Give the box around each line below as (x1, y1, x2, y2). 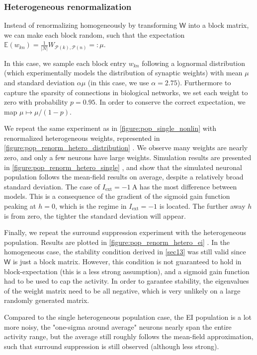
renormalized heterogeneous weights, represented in (4, 132, 160, 143)
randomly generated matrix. (4, 295, 89, 305)
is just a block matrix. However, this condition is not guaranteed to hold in (12, 256, 242, 266)
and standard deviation (4, 77, 75, 87)
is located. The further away (159, 201, 246, 211)
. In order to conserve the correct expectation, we (95, 97, 246, 107)
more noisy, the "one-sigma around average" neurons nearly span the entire (4, 321, 232, 332)
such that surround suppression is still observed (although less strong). (4, 341, 219, 351)
